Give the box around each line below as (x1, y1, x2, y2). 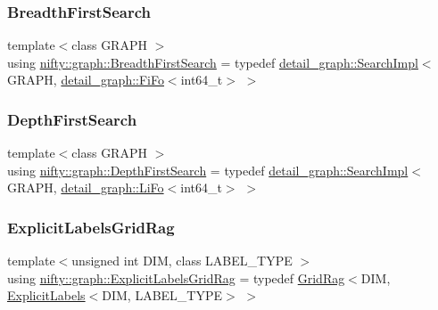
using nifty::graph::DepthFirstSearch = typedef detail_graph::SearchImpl (7, 160, 409, 179)
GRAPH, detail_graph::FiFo (7, 70, 164, 89)
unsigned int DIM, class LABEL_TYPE (71, 251, 293, 270)
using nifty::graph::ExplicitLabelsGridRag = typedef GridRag (7, 268, 345, 287)
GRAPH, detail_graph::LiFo (7, 178, 164, 197)
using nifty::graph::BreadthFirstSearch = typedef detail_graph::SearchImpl (7, 53, 418, 71)
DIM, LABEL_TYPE (102, 286, 223, 305)
